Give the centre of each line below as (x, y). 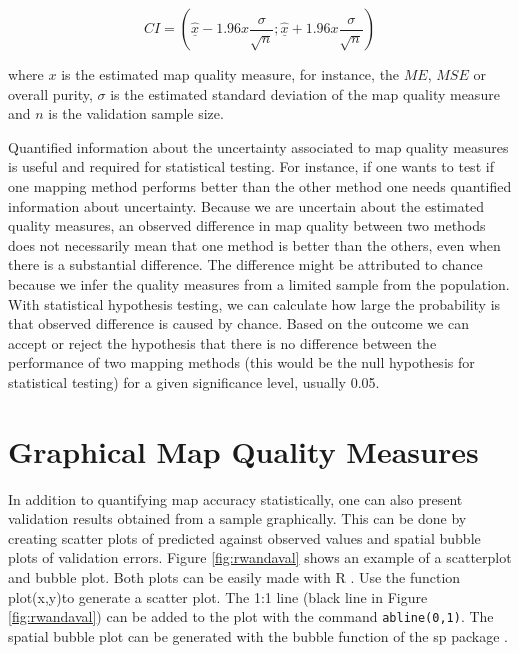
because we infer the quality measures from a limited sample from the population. (259, 283)
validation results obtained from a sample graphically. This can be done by (237, 518)
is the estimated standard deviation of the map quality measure (305, 93)
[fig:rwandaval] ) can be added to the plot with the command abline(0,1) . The (251, 616)
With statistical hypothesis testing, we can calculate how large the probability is (254, 303)
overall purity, (50, 93)
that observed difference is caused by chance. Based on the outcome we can (238, 323)
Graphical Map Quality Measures (243, 450)
